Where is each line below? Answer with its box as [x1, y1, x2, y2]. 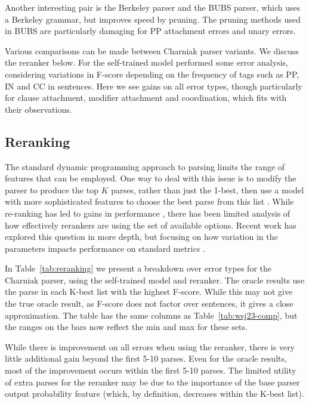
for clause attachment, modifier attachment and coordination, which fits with [5, 91, 287, 104]
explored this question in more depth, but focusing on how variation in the [5, 230, 278, 243]
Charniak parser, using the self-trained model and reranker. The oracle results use [5, 273, 305, 286]
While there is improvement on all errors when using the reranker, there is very [5, 340, 295, 353]
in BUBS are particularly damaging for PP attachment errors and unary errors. [5, 24, 296, 37]
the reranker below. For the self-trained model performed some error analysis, [5, 56, 288, 69]
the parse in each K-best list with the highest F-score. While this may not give [5, 285, 293, 298]
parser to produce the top [5, 183, 98, 196]
